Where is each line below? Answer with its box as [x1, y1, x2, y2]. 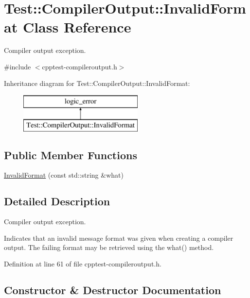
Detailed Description [4, 194, 110, 209]
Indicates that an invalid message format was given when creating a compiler [4, 232, 233, 243]
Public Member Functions [4, 147, 137, 162]
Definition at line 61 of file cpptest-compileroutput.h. [4, 259, 161, 269]
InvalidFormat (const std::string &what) [4, 170, 124, 180]
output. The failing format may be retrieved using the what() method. [4, 242, 214, 252]
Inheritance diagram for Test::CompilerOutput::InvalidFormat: [4, 78, 190, 88]
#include [4, 61, 31, 71]
